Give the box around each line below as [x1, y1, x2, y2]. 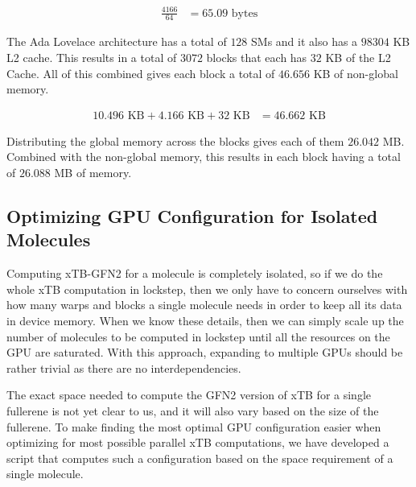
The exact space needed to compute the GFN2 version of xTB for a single [6, 386, 372, 403]
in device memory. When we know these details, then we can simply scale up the [6, 312, 404, 328]
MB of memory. [54, 163, 132, 180]
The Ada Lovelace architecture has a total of [6, 33, 227, 50]
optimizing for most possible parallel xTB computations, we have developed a [6, 434, 389, 451]
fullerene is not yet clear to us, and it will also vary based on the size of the [6, 402, 379, 419]
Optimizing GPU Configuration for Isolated [6, 203, 378, 228]
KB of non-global [313, 64, 398, 81]
